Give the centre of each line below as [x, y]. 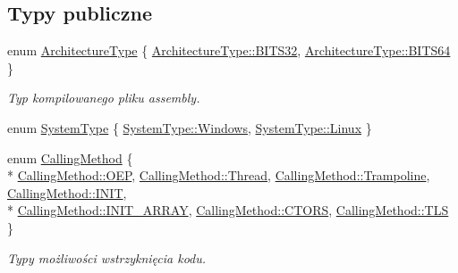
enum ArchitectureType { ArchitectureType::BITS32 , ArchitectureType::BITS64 [229, 50]
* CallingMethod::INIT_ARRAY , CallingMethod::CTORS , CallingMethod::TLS [228, 210]
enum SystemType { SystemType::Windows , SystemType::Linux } [190, 127]
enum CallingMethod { [70, 157]
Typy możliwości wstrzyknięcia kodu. [107, 257]
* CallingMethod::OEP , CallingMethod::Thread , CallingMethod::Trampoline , [219, 175]
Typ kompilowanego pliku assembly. [104, 98]
